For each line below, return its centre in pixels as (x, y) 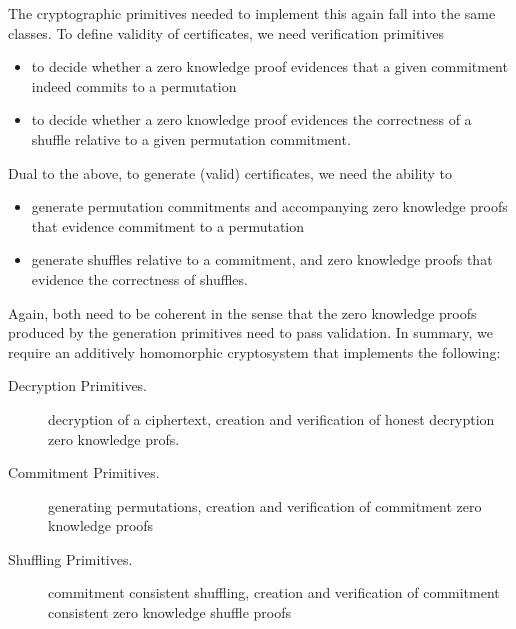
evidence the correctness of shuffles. (139, 278)
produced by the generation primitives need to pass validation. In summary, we (251, 332)
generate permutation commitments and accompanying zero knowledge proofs (269, 206)
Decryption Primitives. (78, 385)
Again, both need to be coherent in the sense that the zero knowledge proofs (242, 312)
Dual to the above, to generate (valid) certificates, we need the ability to (230, 172)
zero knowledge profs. (114, 438)
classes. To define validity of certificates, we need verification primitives (226, 32)
